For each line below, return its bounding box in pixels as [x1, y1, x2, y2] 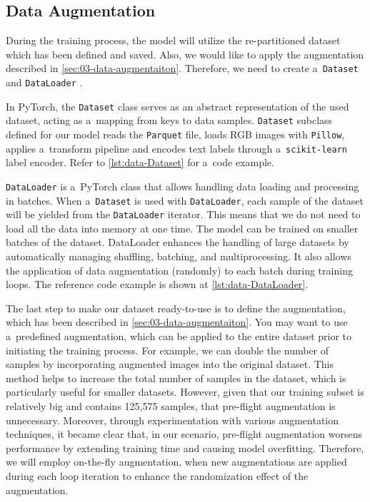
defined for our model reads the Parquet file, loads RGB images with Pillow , [6, 127, 345, 142]
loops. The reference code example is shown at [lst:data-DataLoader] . [6, 277, 309, 292]
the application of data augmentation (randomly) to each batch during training [6, 262, 353, 277]
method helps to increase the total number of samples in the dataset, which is [6, 370, 346, 385]
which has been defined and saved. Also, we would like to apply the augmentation [6, 46, 364, 61]
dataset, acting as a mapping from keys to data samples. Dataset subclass [6, 113, 333, 128]
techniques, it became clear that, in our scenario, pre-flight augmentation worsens [6, 426, 363, 441]
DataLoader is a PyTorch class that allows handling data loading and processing [6, 178, 359, 193]
